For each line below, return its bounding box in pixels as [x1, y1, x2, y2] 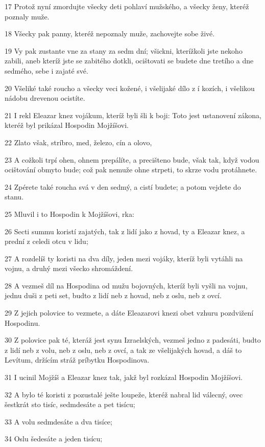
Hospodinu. [5, 317, 40, 328]
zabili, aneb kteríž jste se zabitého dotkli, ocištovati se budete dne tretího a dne [5, 55, 254, 66]
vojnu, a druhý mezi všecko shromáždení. [5, 263, 133, 274]
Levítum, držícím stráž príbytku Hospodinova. [5, 354, 150, 365]
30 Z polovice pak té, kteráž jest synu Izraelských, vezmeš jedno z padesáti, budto [5, 334, 261, 345]
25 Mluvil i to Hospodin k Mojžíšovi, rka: [5, 208, 134, 219]
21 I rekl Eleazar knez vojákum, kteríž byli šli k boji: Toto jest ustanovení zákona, [5, 109, 261, 120]
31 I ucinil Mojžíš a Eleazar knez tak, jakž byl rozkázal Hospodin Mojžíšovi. [5, 372, 243, 383]
